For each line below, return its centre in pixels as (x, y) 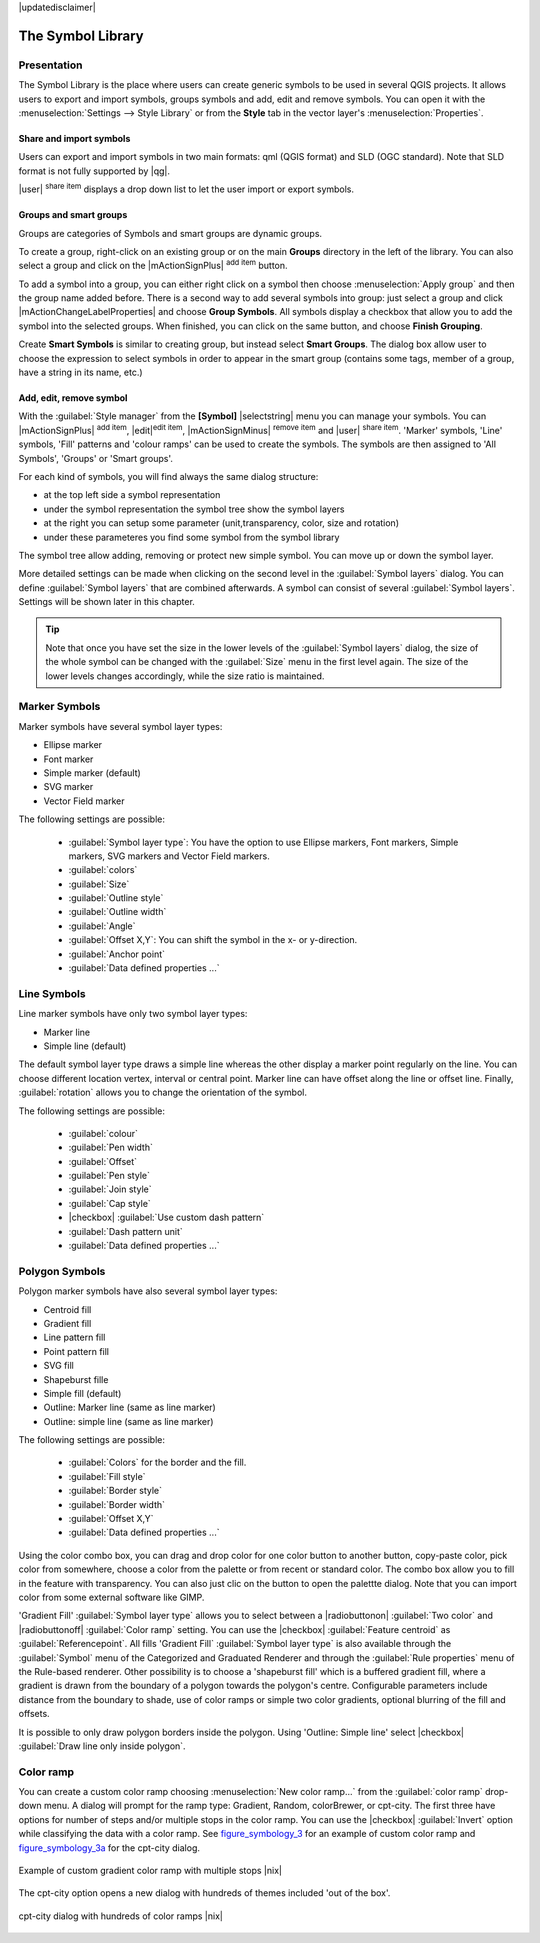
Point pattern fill (76, 1351)
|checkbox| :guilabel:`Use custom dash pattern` (166, 1217)
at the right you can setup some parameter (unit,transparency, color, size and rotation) (221, 523)
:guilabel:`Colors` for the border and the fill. (157, 1462)
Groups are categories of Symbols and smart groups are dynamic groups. (170, 233)
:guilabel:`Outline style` (116, 898)
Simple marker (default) (92, 772)
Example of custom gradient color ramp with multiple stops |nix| (150, 1870)
